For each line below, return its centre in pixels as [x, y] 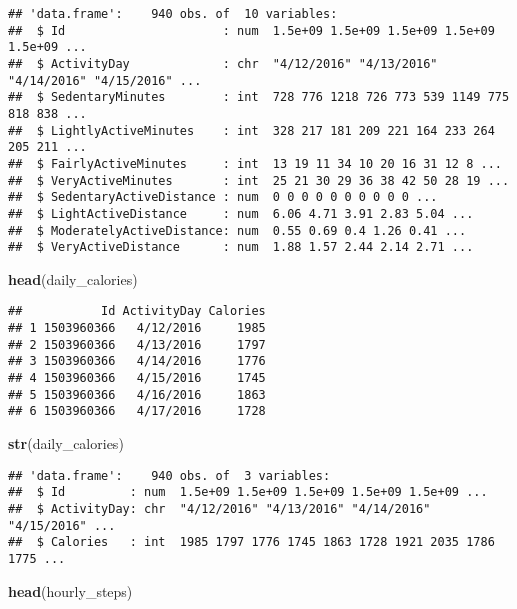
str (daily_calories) [66, 443]
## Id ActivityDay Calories [137, 311]
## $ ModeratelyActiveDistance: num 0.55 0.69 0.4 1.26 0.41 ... [237, 230]
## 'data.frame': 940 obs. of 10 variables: [173, 14]
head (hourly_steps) [70, 590]
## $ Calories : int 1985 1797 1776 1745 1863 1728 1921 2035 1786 [251, 542]
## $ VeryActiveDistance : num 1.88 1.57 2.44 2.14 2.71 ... [241, 247]
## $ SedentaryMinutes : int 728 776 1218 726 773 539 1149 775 [259, 97]
